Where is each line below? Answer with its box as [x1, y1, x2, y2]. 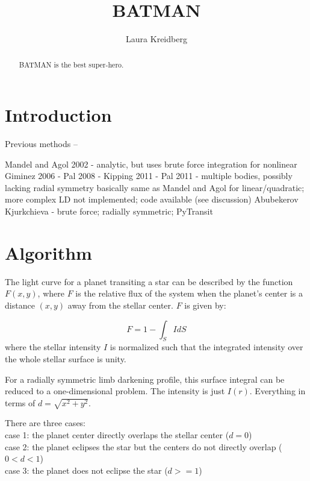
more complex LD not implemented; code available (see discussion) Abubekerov [5, 193, 299, 206]
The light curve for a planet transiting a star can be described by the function [5, 275, 293, 288]
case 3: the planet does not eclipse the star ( [5, 464, 168, 476]
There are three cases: [5, 417, 86, 429]
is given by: [184, 298, 226, 311]
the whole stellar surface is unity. [5, 352, 126, 365]
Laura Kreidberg [126, 33, 187, 45]
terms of [5, 396, 36, 409]
